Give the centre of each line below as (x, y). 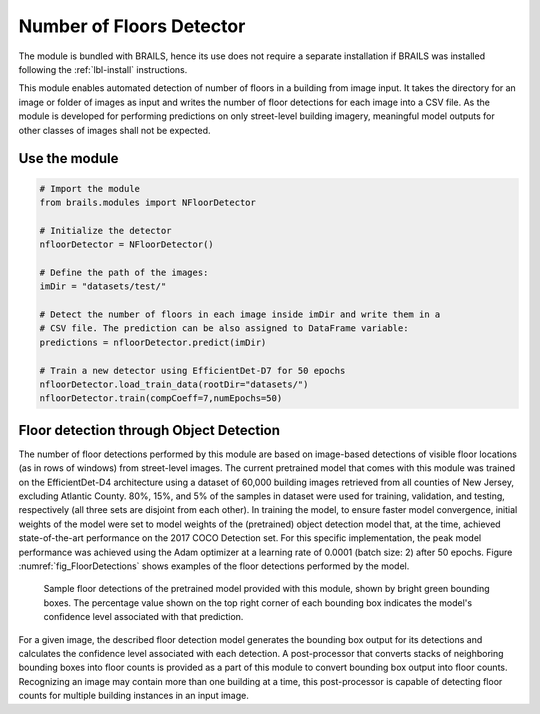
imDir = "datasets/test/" (103, 286)
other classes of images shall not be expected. (114, 130)
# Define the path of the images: (124, 272)
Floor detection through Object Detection (149, 430)
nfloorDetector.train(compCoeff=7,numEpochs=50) (161, 398)
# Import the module (89, 188)
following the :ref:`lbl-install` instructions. (103, 69)
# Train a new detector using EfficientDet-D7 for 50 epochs (192, 370)
